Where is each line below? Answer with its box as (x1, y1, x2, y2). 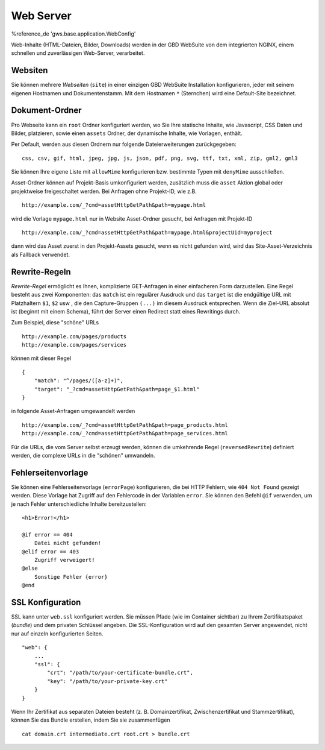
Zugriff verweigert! (34, 556, 95, 564)
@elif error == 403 (22, 548, 79, 555)
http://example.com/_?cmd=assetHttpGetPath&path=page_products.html (22, 421, 228, 428)
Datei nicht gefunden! (34, 540, 102, 547)
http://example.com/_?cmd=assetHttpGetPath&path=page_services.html (22, 430, 228, 437)
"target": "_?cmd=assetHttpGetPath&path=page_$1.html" (34, 386, 200, 392)
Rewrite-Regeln (11, 266, 72, 277)
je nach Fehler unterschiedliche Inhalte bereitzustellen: (11, 500, 147, 508)
